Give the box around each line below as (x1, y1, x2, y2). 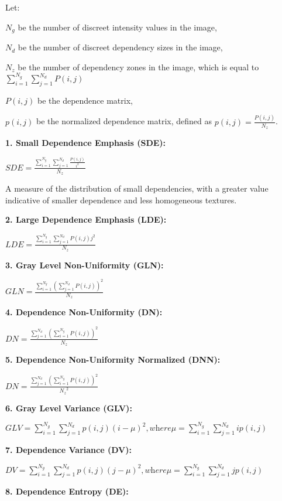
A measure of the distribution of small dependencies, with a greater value (5, 182, 269, 195)
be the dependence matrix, (37, 94, 133, 106)
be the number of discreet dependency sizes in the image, (18, 41, 223, 53)
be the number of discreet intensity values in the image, (18, 21, 217, 33)
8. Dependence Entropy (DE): (5, 485, 129, 497)
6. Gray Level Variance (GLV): (5, 401, 132, 414)
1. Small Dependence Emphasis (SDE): (5, 137, 166, 149)
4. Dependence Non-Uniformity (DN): (5, 306, 163, 318)
